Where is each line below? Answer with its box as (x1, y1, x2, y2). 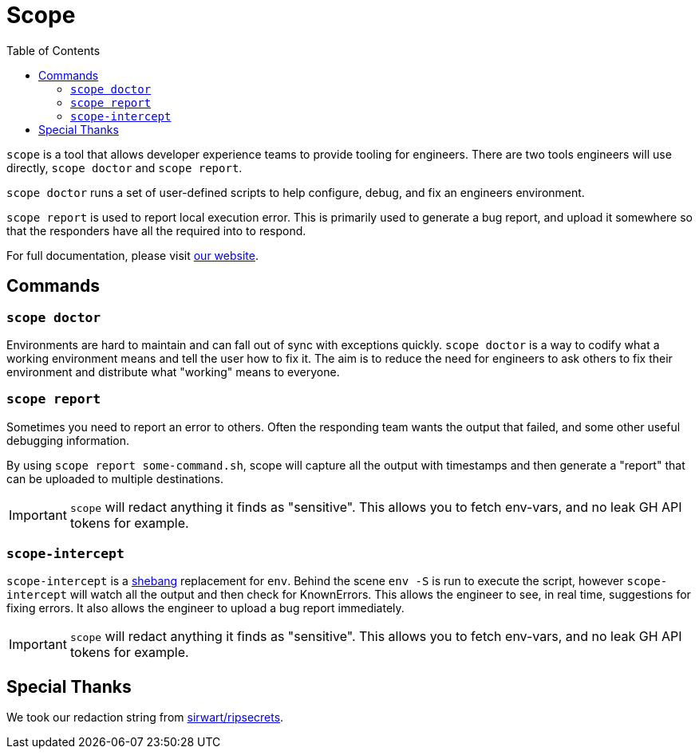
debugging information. (6, 433, 130, 447)
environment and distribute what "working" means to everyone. (6, 364, 340, 379)
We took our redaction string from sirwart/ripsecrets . (6, 710, 284, 725)
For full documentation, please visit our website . (6, 248, 259, 262)
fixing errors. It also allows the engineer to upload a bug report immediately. (6, 601, 405, 615)
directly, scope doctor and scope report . (6, 160, 243, 175)
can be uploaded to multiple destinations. (6, 471, 223, 486)
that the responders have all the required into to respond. (6, 223, 306, 238)
